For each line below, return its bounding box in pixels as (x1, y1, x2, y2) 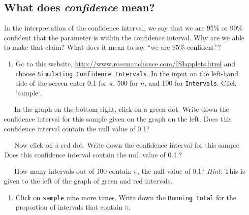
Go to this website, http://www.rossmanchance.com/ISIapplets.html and (15, 58, 235, 68)
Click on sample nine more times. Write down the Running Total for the (15, 192, 236, 202)
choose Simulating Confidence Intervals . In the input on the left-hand (15, 68, 239, 78)
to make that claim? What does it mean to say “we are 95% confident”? (4, 42, 221, 52)
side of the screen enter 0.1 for (15, 78, 107, 88)
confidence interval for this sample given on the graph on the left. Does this (4, 114, 232, 124)
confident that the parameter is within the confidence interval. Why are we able (4, 32, 245, 42)
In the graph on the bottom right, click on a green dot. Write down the (14, 104, 229, 114)
